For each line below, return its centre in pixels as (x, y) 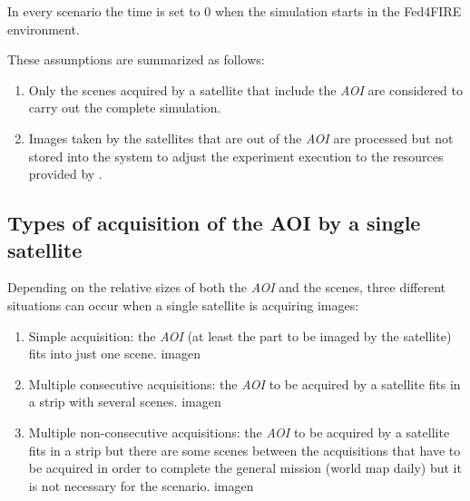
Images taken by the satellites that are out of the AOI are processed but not (241, 138)
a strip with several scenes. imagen (125, 402)
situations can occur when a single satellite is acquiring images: (183, 305)
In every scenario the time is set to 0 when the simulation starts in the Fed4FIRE (235, 11)
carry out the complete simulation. (125, 108)
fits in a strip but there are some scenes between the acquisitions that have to (245, 450)
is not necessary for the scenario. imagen (141, 485)
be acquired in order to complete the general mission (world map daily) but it (245, 468)
